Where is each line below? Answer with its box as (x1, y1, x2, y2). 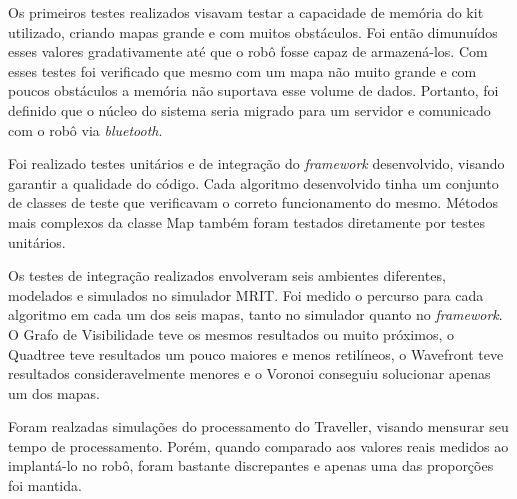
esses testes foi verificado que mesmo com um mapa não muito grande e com (8, 60, 477, 81)
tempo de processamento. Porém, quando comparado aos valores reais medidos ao (8, 435, 509, 456)
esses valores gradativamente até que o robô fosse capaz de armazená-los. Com (8, 41, 488, 62)
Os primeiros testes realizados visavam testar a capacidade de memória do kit (8, 2, 484, 22)
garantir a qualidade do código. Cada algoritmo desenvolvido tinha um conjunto (8, 172, 499, 193)
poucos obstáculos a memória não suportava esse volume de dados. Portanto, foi (8, 80, 499, 101)
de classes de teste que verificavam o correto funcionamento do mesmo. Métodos (8, 192, 499, 213)
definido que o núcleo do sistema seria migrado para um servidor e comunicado (8, 99, 491, 120)
